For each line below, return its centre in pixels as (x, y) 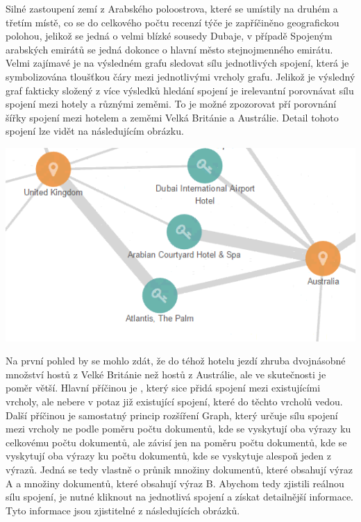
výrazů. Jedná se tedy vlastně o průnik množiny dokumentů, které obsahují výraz (179, 469)
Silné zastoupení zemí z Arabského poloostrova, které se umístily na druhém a (172, 8)
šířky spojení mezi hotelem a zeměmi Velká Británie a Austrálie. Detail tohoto (172, 117)
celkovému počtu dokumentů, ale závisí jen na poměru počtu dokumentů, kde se (176, 442)
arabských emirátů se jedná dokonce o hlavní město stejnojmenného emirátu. (169, 49)
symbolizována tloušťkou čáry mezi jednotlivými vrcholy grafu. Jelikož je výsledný (180, 76)
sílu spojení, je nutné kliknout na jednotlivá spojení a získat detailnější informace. (179, 497)
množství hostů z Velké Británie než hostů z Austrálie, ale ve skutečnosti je (166, 374)
